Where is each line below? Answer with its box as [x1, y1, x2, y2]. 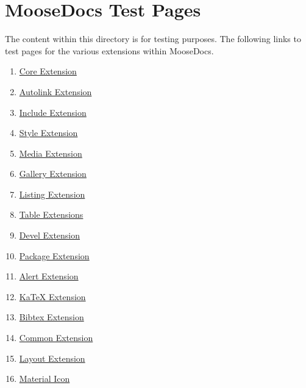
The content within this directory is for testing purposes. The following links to [5, 32, 301, 45]
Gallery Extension [19, 167, 87, 180]
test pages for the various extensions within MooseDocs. [5, 44, 214, 57]
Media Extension [19, 146, 82, 159]
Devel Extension [19, 229, 80, 242]
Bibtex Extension [19, 311, 84, 323]
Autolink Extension [19, 85, 92, 98]
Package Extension [19, 249, 90, 262]
